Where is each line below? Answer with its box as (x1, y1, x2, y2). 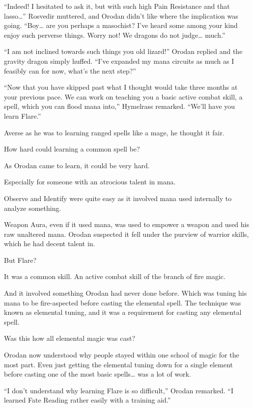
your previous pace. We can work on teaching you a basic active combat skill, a (4, 91, 243, 102)
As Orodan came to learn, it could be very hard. (4, 160, 150, 170)
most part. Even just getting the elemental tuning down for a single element (4, 359, 233, 369)
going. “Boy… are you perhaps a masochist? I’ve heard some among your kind (4, 20, 238, 30)
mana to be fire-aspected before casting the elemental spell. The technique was (4, 297, 241, 307)
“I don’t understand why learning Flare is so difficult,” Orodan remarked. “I (4, 385, 233, 395)
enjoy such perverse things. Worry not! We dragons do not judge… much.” (4, 29, 225, 40)
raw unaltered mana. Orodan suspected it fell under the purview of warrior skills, (4, 229, 249, 239)
